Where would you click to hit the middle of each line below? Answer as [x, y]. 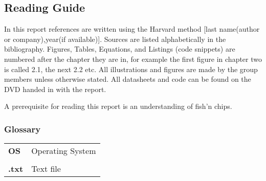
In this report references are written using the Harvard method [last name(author [132, 29]
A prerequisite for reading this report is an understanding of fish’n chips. [118, 106]
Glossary [23, 129]
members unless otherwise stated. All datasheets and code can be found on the [128, 79]
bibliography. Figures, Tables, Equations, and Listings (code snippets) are [120, 49]
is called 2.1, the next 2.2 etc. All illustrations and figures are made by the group [131, 69]
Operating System [64, 151]
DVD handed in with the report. [55, 89]
